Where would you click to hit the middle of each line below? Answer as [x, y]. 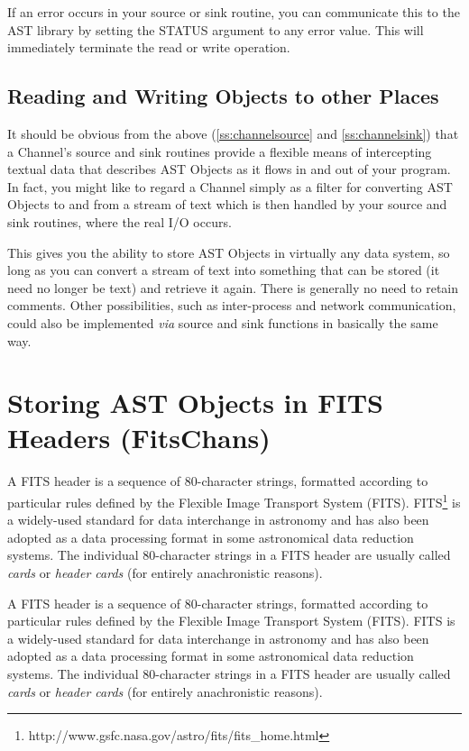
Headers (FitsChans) [139, 438]
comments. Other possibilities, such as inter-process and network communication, [232, 305]
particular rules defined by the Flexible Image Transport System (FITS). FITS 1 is [234, 501]
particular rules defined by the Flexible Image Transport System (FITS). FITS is [231, 621]
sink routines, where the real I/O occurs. [120, 221]
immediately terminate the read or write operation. [149, 47]
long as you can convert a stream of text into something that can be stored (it [224, 270]
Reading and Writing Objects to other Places [223, 96]
